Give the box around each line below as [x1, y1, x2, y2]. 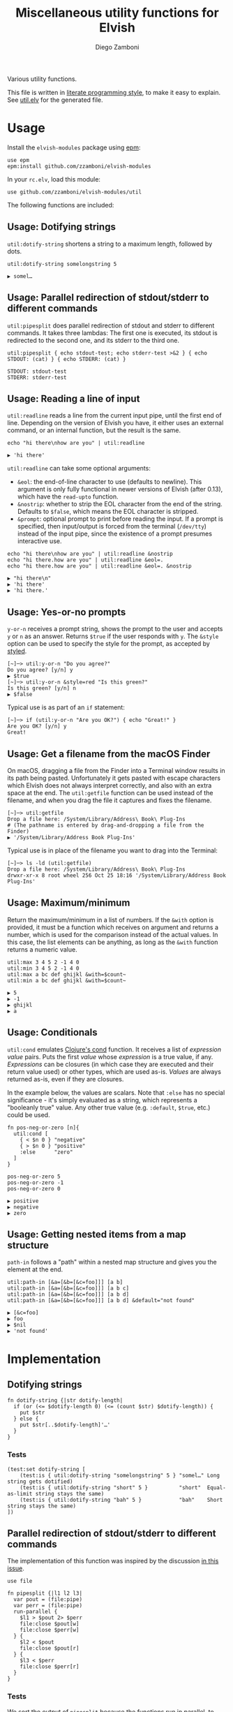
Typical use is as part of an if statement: [7, 703, 126, 711]
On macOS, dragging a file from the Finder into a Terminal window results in [7, 766, 225, 774]
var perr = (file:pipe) [13, 1602, 82, 1609]
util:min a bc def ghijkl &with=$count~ [7, 977, 127, 984]
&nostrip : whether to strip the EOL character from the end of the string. [17, 500, 223, 508]
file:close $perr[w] [20, 1627, 80, 1634]
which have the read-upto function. [17, 492, 119, 501]
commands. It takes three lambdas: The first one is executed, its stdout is [7, 328, 218, 337]
